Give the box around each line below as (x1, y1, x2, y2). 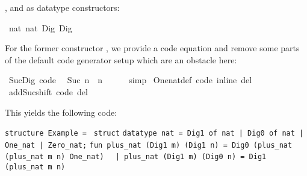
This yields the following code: (5, 105, 117, 118)
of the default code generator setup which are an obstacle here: (5, 53, 237, 66)
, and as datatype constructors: (5, 1, 120, 13)
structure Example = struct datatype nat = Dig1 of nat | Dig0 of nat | (5, 129, 304, 138)
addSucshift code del (8, 85, 88, 98)
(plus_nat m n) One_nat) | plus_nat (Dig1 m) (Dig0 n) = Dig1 (5, 152, 267, 162)
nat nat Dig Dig (8, 21, 72, 34)
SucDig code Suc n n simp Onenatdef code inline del (8, 74, 252, 86)
